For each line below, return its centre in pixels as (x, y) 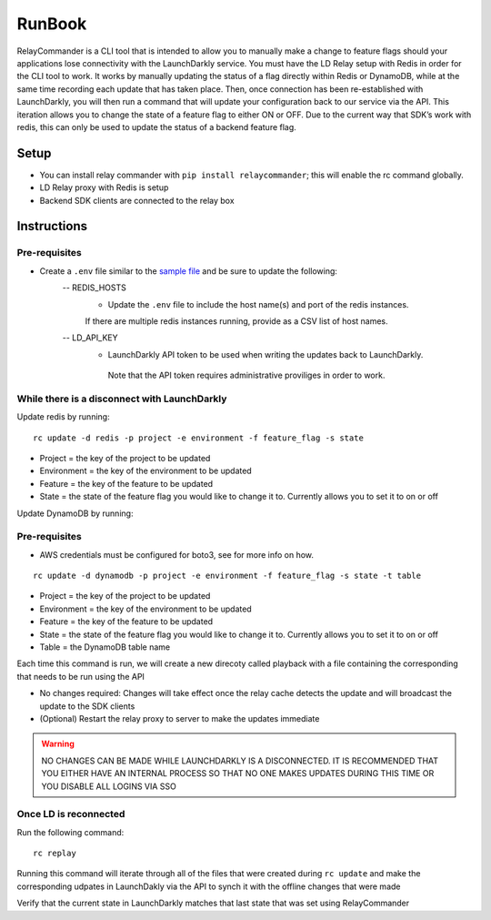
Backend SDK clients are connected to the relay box (137, 200)
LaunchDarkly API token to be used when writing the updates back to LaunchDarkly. (266, 354)
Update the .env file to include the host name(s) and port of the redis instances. (258, 304)
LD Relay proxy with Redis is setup (104, 187)
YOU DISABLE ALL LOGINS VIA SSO (109, 786)
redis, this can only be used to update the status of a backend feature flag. (157, 126)
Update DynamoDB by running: (75, 513)
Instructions (52, 226)
